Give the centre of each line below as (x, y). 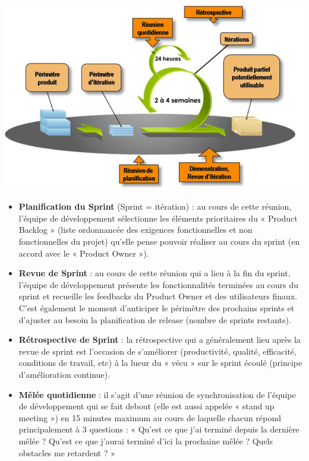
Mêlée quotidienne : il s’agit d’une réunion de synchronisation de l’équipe (157, 394)
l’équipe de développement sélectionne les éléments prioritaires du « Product (158, 218)
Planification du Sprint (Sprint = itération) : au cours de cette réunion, (155, 206)
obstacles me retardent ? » (67, 452)
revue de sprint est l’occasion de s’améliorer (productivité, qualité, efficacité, (157, 351)
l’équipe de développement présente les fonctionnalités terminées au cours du (159, 284)
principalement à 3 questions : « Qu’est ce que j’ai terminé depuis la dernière (159, 429)
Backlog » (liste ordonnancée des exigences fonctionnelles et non (135, 230)
